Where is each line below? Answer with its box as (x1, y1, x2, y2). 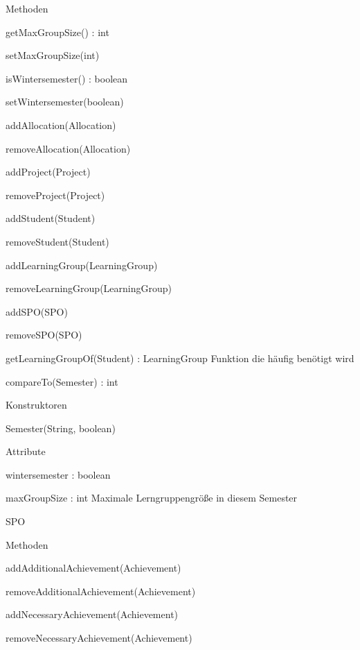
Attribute (6, 444, 46, 459)
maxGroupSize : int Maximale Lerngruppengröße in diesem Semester (6, 490, 298, 505)
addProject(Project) (6, 164, 91, 179)
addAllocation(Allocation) (6, 117, 116, 132)
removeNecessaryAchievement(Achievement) (6, 631, 192, 645)
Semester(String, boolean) (6, 420, 116, 435)
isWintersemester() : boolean (6, 71, 128, 85)
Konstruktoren (6, 397, 67, 412)
